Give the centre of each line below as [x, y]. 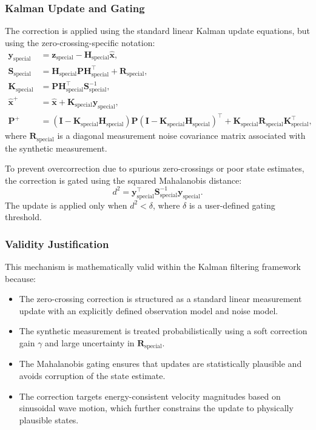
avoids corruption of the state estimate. [92, 376]
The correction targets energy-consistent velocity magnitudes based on [150, 396]
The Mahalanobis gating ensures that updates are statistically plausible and [160, 364]
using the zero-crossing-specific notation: [80, 42]
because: [21, 278]
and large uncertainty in [90, 342]
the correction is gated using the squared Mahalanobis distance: [123, 180]
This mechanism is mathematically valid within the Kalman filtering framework [153, 266]
